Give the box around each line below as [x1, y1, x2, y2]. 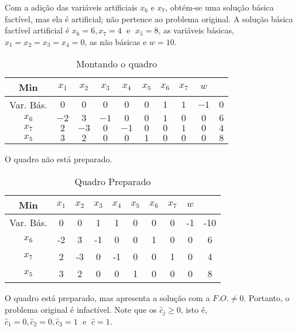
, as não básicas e [84, 35, 147, 47]
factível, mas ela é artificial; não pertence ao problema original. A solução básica [5, 12, 293, 25]
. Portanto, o [244, 291, 290, 303]
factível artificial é [5, 24, 70, 36]
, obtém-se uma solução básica [165, 1, 274, 13]
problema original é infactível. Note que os [5, 303, 157, 315]
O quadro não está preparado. [5, 153, 112, 165]
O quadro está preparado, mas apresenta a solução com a [5, 291, 210, 303]
